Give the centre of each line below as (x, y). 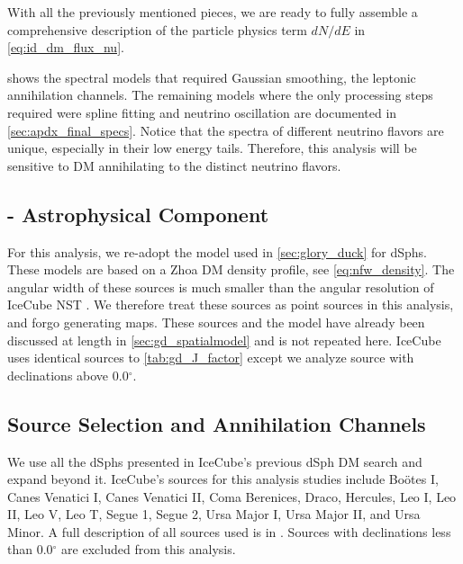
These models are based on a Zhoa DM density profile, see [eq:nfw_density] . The (231, 269)
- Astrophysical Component (138, 214)
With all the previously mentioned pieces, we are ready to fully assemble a (213, 12)
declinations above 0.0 (68, 375)
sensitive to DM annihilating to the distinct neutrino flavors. (174, 165)
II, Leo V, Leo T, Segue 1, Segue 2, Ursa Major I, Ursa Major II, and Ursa (214, 514)
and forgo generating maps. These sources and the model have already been (216, 322)
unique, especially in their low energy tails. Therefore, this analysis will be (212, 148)
